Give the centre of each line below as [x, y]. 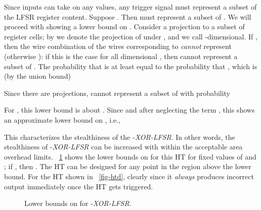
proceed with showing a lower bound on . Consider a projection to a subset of [124, 27]
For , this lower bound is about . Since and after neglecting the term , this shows [129, 110]
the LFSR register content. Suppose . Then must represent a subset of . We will [128, 16]
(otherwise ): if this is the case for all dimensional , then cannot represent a [121, 56]
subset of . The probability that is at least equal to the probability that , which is [131, 66]
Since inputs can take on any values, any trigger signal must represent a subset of [130, 7]
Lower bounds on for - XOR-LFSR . [78, 203]
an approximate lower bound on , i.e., [62, 119]
